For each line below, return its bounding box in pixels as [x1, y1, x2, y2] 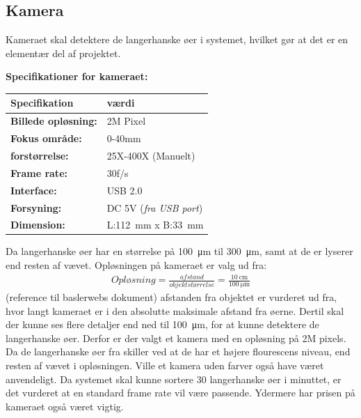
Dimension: [10, 217, 65, 232]
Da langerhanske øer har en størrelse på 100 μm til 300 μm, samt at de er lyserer [6, 244, 353, 258]
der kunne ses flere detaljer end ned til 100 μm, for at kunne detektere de [6, 317, 319, 332]
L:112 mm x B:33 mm [106, 217, 204, 232]
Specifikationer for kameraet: [6, 69, 148, 84]
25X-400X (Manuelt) [106, 148, 195, 163]
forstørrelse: [10, 148, 69, 163]
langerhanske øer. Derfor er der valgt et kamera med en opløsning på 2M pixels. [6, 330, 346, 345]
